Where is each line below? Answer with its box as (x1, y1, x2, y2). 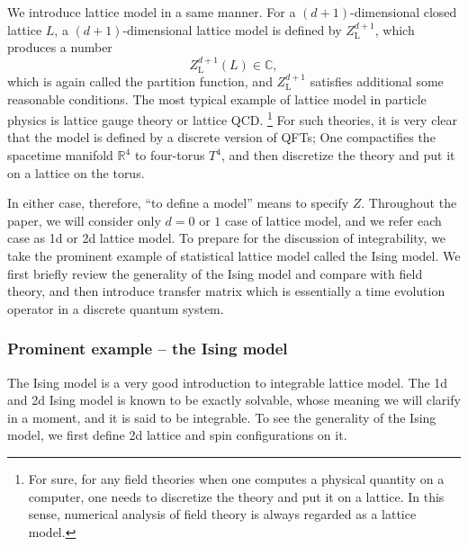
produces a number (7, 38, 112, 57)
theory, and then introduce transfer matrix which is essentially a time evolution (7, 282, 445, 300)
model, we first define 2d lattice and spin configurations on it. (7, 425, 347, 444)
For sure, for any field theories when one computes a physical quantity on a (28, 469, 445, 488)
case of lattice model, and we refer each (224, 210, 442, 229)
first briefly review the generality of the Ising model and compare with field (7, 264, 423, 282)
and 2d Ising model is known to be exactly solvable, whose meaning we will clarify (7, 390, 461, 409)
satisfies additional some (310, 72, 444, 91)
